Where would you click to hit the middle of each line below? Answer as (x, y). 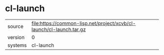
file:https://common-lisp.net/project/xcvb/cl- (84, 23)
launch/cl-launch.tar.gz (59, 29)
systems (17, 45)
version (16, 37)
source (15, 26)
